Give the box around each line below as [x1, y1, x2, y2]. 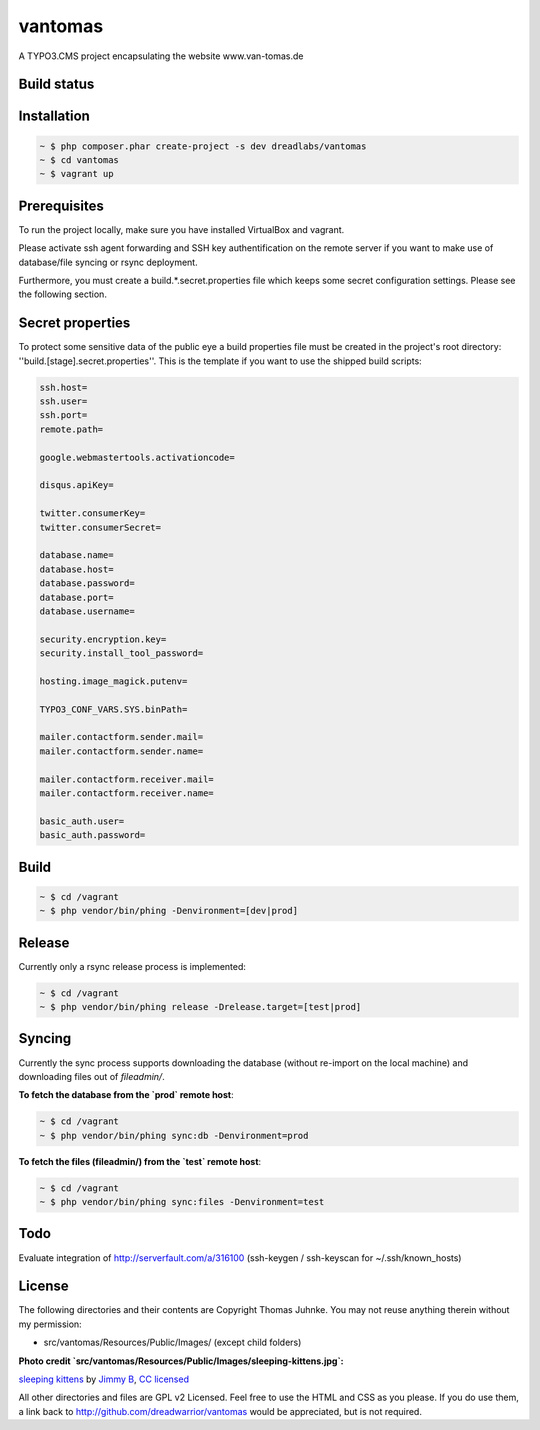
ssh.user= [39, 396, 88, 407]
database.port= [39, 591, 114, 603]
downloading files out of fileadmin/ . [18, 1070, 165, 1082]
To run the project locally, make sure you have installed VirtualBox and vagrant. [18, 223, 345, 235]
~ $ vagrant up [39, 168, 114, 180]
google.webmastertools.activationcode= [39, 451, 235, 463]
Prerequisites [18, 197, 104, 214]
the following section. [18, 288, 107, 300]
